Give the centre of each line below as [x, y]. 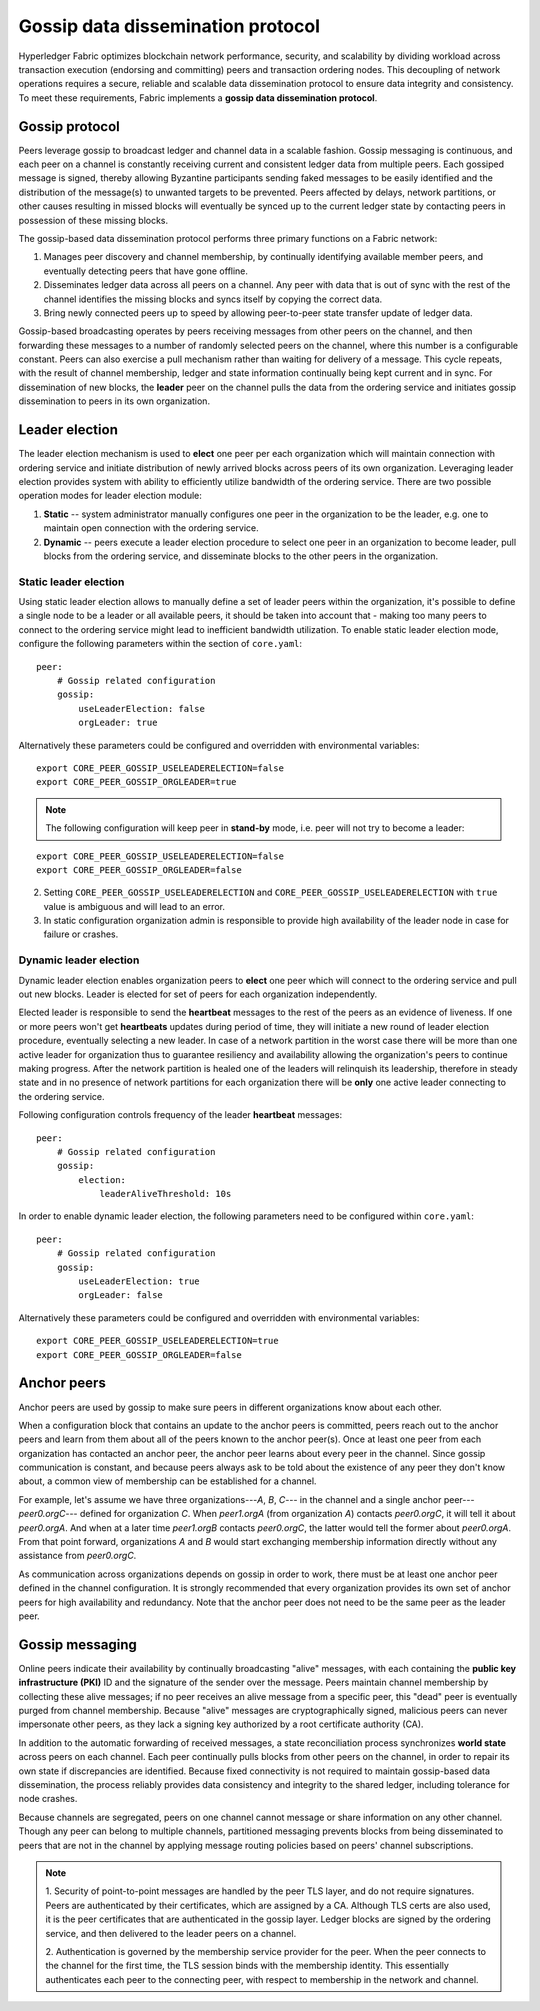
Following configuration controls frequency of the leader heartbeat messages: [180, 1115]
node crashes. [48, 1799]
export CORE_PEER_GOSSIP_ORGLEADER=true [136, 782]
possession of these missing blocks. [93, 220]
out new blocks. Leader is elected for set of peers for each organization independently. [198, 994]
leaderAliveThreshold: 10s [165, 1194]
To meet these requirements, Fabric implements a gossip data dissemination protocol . [198, 97]
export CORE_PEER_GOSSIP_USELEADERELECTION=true [157, 1341]
